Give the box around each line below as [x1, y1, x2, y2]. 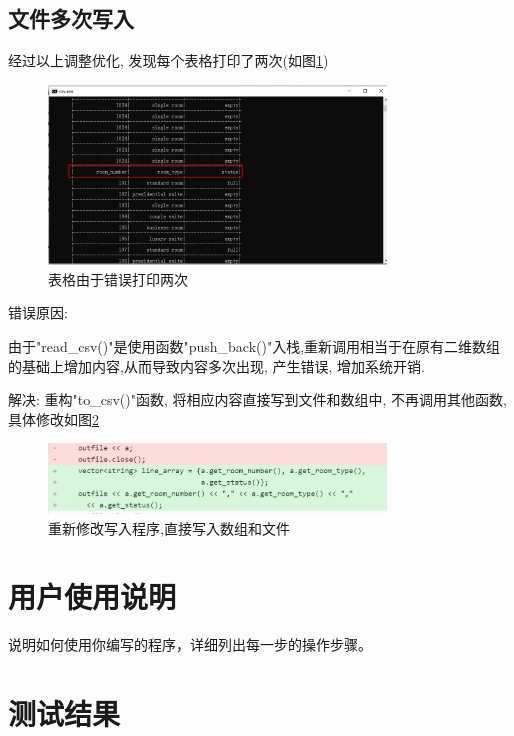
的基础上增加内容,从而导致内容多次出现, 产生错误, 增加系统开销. [8, 355, 425, 376]
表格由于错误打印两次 [48, 268, 188, 289]
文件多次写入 [8, 3, 134, 34]
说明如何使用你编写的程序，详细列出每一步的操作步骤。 [8, 634, 372, 655]
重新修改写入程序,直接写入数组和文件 [48, 517, 290, 538]
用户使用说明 [8, 576, 177, 617]
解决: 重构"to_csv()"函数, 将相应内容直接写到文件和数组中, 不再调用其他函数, [8, 389, 507, 410]
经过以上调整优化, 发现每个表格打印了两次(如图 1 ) [8, 50, 329, 71]
